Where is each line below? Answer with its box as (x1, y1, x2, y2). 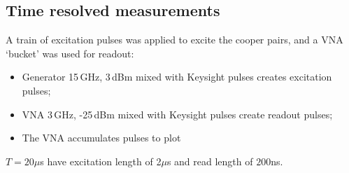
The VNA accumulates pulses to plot (22, 130, 181, 145)
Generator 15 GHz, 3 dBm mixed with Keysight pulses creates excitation (22, 69, 332, 84)
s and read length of (166, 153, 253, 168)
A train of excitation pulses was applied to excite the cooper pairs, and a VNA (6, 32, 343, 47)
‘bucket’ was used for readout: (6, 46, 134, 60)
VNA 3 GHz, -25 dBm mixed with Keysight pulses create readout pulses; (22, 106, 333, 121)
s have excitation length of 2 (40, 153, 162, 168)
